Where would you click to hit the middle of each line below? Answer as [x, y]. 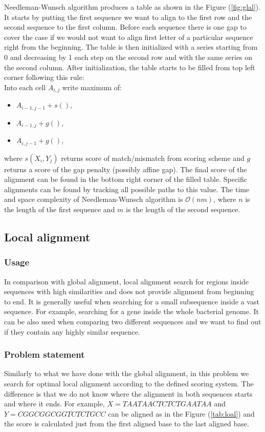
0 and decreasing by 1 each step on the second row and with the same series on [128, 57]
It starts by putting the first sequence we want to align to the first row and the [128, 17]
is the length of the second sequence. [183, 209]
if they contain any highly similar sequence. [72, 331]
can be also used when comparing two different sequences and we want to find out [133, 321]
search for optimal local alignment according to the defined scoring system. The [129, 383]
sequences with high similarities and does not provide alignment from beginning [129, 291]
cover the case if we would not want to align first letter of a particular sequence [129, 37]
